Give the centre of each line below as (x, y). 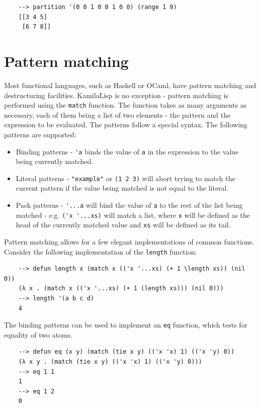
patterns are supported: (40, 134)
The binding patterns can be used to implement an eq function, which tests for (126, 325)
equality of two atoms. (38, 334)
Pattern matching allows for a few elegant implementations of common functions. (129, 241)
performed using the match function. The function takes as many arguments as (125, 105)
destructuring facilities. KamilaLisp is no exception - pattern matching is (116, 95)
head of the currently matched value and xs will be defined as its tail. (123, 225)
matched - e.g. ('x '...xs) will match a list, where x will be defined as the (133, 215)
